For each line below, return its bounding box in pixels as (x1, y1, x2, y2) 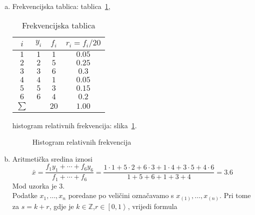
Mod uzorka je (12, 180, 57, 191)
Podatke (12, 190, 37, 201)
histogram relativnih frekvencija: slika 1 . (12, 120, 137, 130)
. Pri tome (219, 190, 251, 201)
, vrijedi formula (127, 201, 177, 211)
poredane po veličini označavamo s (68, 190, 174, 201)
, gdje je (49, 201, 74, 211)
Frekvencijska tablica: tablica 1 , (12, 1, 110, 11)
